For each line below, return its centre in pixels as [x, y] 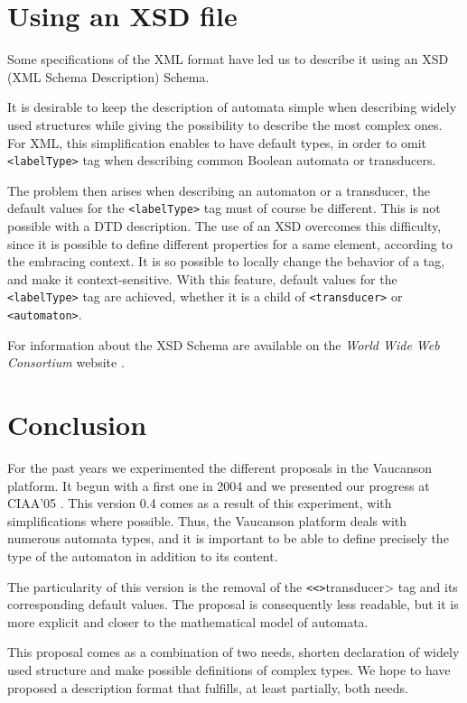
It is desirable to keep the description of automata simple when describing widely [232, 107]
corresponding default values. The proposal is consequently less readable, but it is [233, 604]
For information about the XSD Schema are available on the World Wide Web [224, 344]
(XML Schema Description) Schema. [108, 76]
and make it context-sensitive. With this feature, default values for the [202, 278]
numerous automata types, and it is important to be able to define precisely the [228, 538]
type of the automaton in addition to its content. [143, 555]
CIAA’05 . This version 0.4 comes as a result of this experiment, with [200, 503]
